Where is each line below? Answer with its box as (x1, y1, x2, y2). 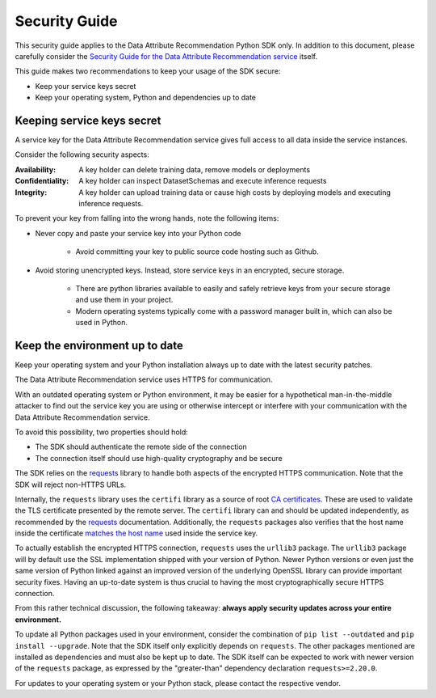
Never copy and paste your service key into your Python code (35, 228, 241, 238)
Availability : (15, 164, 57, 174)
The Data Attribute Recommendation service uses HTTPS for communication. (15, 374, 273, 384)
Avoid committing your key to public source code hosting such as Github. (75, 247, 319, 256)
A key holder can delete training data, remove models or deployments (78, 164, 311, 174)
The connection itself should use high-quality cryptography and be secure (35, 453, 283, 463)
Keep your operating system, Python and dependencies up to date (35, 93, 257, 103)
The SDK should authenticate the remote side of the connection (35, 442, 248, 452)
